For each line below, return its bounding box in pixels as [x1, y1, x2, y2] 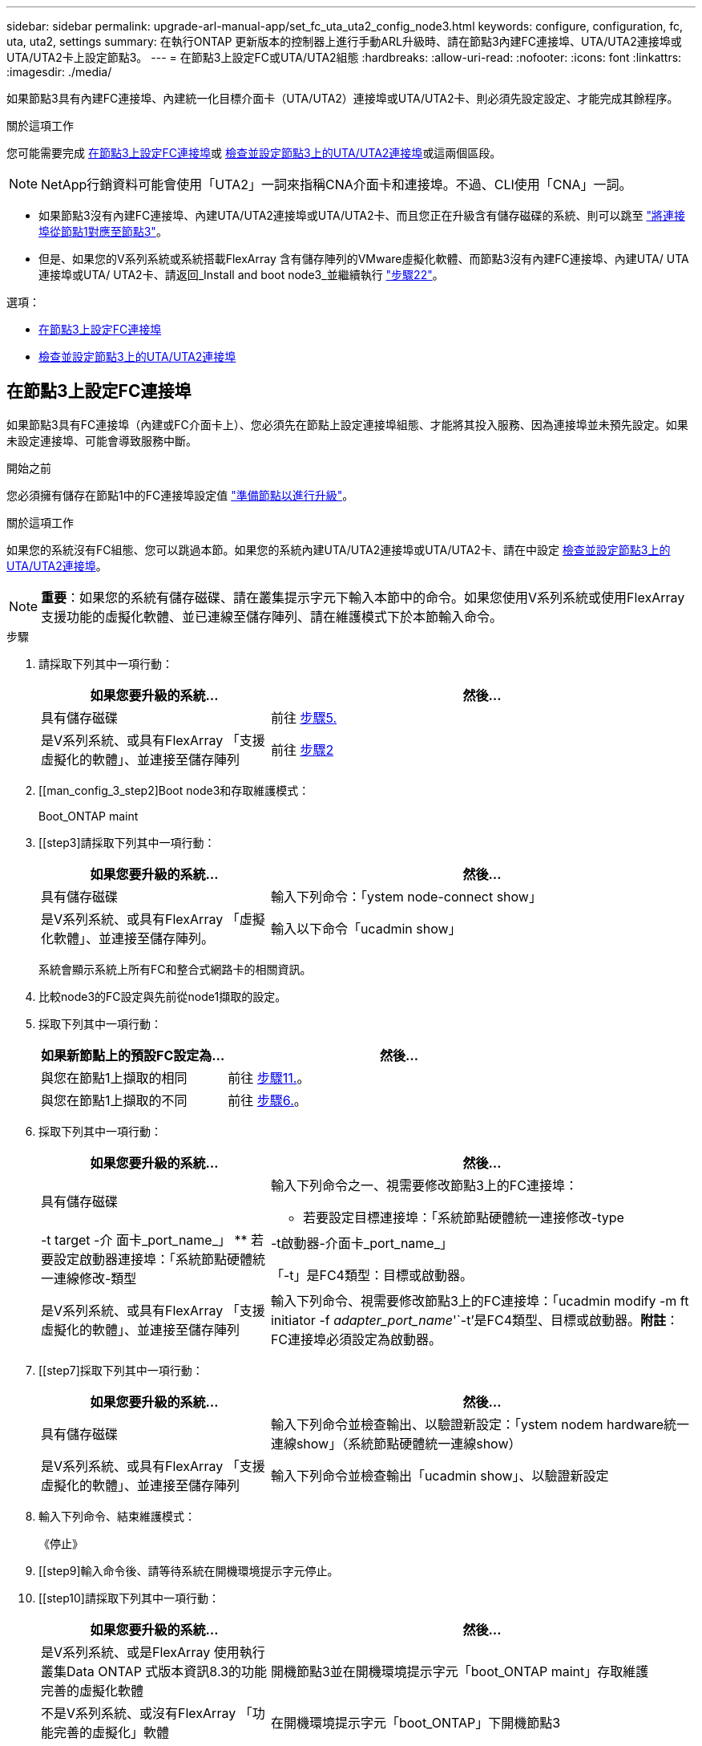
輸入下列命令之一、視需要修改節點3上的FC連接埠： [270, 1177, 578, 1193]
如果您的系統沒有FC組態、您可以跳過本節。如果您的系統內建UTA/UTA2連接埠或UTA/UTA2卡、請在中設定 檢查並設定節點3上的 [6, 542, 671, 557]
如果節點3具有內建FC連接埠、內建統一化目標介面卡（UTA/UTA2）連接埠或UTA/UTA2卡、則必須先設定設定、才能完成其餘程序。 [6, 91, 679, 105]
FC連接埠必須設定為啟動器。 [270, 1331, 442, 1347]
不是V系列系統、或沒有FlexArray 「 [41, 1704, 252, 1721]
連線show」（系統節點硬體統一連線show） [270, 1435, 522, 1452]
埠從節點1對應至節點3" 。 [38, 225, 167, 238]
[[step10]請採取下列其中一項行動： [38, 1590, 220, 1605]
